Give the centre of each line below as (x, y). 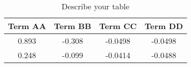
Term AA (27, 26)
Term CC (118, 26)
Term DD (164, 26)
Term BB (73, 26)
